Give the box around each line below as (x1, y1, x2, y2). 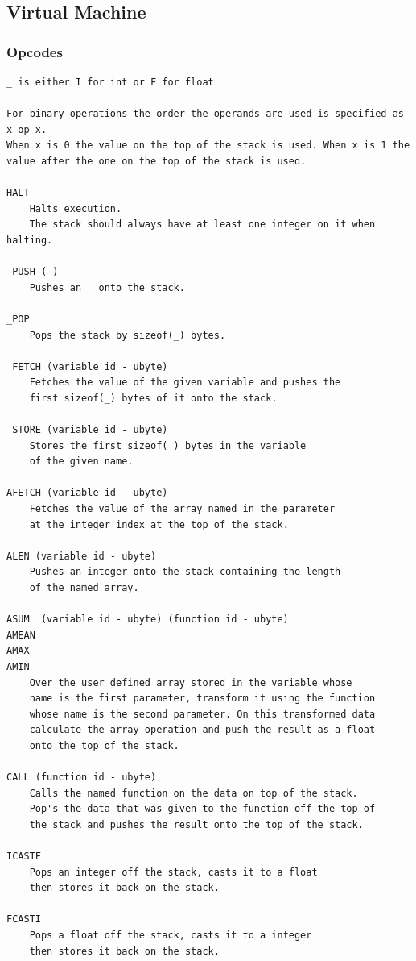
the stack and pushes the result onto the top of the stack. (29, 818, 364, 830)
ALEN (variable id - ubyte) (6, 550, 157, 562)
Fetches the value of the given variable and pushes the (29, 376, 341, 389)
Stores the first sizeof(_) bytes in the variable (29, 439, 307, 451)
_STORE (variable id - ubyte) (6, 424, 168, 436)
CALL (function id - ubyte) (6, 772, 157, 784)
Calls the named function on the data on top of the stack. (29, 787, 358, 799)
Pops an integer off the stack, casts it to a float (29, 866, 318, 878)
